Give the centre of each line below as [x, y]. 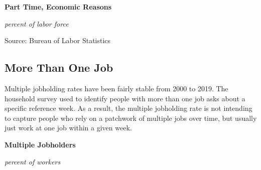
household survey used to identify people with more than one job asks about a [125, 98]
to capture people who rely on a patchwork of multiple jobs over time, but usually [131, 118]
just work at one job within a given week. [68, 128]
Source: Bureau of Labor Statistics [58, 40]
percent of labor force [37, 23]
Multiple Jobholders [40, 144]
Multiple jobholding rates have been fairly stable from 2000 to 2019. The [116, 88]
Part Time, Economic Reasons [58, 7]
